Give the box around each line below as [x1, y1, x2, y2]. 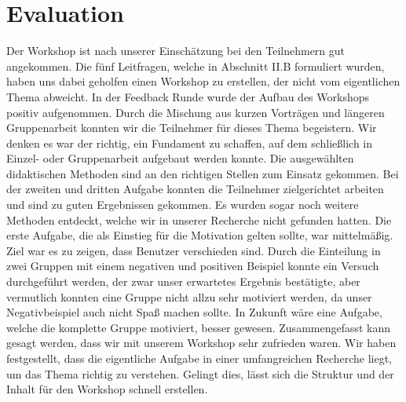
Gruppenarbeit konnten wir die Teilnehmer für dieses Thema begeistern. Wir [6, 119, 377, 136]
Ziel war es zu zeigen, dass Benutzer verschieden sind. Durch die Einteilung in [6, 242, 381, 258]
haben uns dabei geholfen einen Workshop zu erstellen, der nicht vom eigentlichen [6, 73, 401, 90]
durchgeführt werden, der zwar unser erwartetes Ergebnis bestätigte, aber [6, 273, 360, 290]
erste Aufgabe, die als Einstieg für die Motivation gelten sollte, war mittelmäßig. [6, 227, 393, 243]
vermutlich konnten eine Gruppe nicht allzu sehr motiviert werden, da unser [6, 288, 372, 305]
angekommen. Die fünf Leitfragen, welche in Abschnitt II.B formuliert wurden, [6, 57, 385, 74]
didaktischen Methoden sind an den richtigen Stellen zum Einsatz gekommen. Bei [6, 165, 399, 181]
